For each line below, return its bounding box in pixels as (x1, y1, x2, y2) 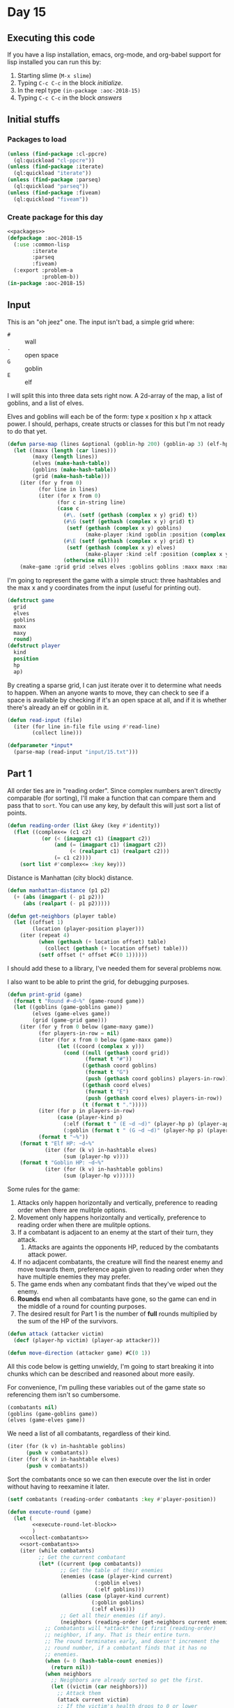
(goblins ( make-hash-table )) (32, 466, 117, 474)
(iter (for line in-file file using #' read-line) (13, 723, 160, 730)
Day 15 (7, 4, 47, 20)
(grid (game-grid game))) (32, 1017, 108, 1024)
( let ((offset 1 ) (13, 919, 64, 926)
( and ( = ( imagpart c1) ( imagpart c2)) (54, 841, 167, 849)
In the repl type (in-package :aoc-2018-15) (17, 86, 141, 94)
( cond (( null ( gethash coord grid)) (63, 1049, 170, 1056)
